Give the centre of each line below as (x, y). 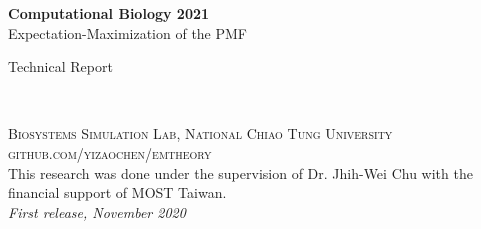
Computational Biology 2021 (109, 13)
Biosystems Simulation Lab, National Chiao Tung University (200, 133)
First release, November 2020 (97, 211)
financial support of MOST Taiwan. (117, 192)
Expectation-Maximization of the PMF (128, 32)
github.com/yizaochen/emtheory (110, 152)
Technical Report (60, 66)
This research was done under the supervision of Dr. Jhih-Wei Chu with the (240, 172)
